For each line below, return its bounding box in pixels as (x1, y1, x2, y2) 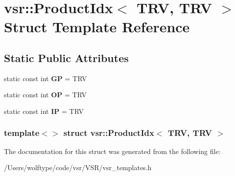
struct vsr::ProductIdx (63, 127, 154, 139)
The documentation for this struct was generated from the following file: (4, 146, 221, 156)
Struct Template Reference (4, 17, 190, 37)
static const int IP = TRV (4, 106, 84, 116)
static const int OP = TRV (4, 89, 87, 100)
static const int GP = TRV (4, 73, 87, 83)
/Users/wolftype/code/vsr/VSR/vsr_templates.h (4, 162, 152, 173)
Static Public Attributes (4, 50, 129, 65)
